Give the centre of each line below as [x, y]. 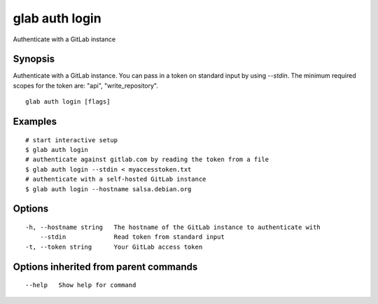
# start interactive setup [72, 140]
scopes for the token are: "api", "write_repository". [86, 85]
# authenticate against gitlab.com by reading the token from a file [147, 160]
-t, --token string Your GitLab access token [114, 247]
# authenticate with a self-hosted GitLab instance [116, 179]
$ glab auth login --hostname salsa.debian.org [108, 189]
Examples [35, 122]
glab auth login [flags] [68, 102]
